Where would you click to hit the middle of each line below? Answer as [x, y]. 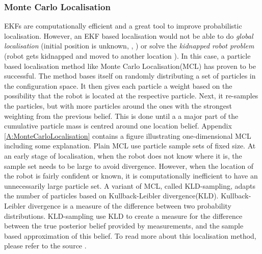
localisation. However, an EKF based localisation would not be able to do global [129, 35]
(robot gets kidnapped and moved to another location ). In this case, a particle [127, 56]
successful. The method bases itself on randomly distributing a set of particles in [130, 76]
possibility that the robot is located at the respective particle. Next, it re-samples [131, 96]
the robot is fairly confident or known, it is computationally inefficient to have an [131, 176]
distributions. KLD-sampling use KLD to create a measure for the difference [123, 215]
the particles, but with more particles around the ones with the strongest [118, 105]
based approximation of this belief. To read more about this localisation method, [130, 235]
